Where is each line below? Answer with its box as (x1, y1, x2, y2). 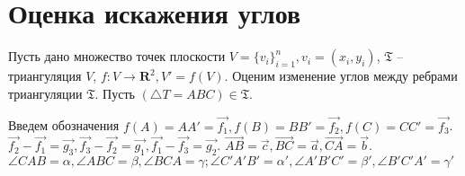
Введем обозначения (8, 116, 120, 135)
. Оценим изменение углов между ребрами (224, 66, 458, 85)
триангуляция (8, 66, 82, 85)
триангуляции (8, 84, 83, 102)
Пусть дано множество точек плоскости (8, 47, 226, 66)
